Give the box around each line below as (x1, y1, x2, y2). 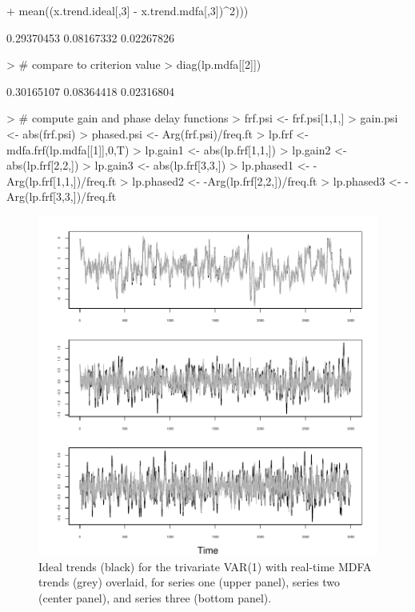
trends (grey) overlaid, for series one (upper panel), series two (38, 574, 341, 590)
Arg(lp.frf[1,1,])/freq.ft (6, 172, 117, 189)
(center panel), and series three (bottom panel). (38, 589, 272, 606)
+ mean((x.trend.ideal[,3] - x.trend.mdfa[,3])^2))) (6, 2, 249, 18)
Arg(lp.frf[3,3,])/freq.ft (6, 188, 117, 205)
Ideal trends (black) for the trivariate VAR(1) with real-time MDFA (38, 558, 372, 574)
